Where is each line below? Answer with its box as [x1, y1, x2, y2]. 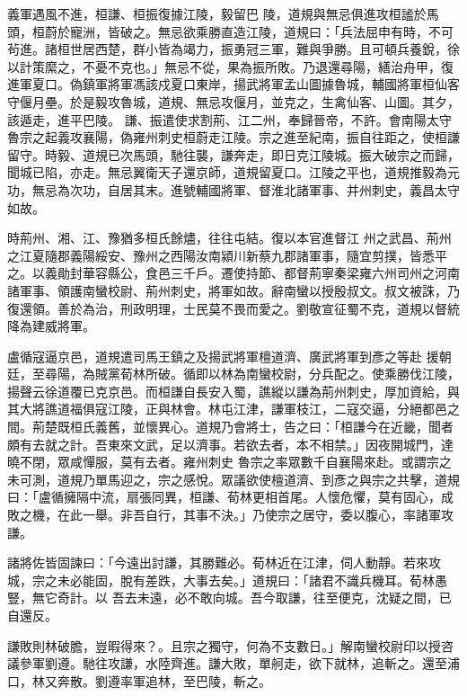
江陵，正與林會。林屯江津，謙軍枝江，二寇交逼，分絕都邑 [107, 399, 447, 418]
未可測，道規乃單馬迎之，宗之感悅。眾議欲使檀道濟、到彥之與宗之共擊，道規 [7, 469, 460, 488]
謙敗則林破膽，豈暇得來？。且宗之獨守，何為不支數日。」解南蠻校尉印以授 [7, 636, 441, 655]
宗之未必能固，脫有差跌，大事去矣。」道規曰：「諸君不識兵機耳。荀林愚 [31, 570, 447, 589]
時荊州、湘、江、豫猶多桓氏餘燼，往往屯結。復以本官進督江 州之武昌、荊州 [7, 228, 452, 247]
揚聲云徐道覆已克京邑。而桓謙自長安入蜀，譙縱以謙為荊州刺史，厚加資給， [7, 381, 447, 400]
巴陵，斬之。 [195, 671, 271, 690]
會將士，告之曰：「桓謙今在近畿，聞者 [233, 417, 454, 436]
